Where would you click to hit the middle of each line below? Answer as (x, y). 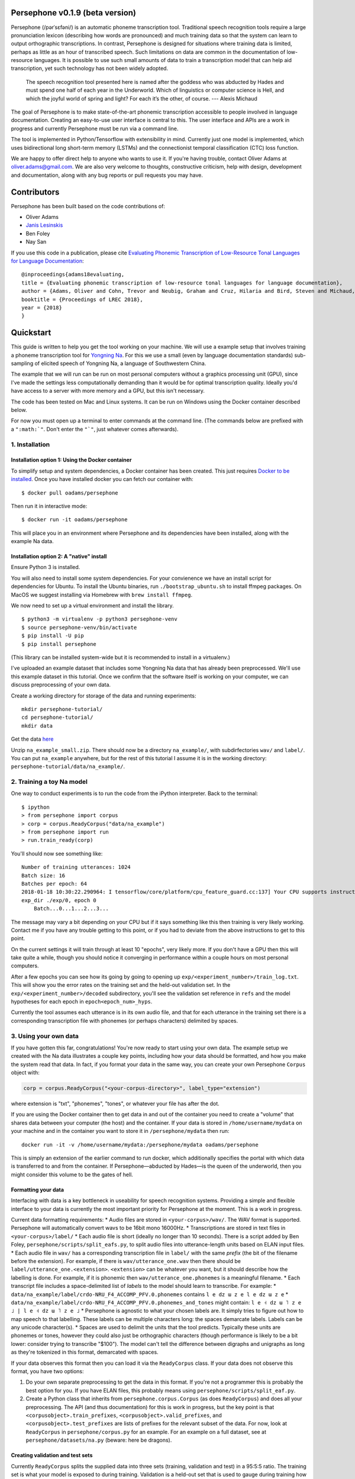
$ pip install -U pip (53, 636)
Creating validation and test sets (52, 1455)
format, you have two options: (47, 1371)
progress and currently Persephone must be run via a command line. (95, 128)
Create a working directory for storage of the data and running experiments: (104, 696)
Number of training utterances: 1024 (76, 867)
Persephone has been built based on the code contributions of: (88, 206)
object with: (25, 1073)
